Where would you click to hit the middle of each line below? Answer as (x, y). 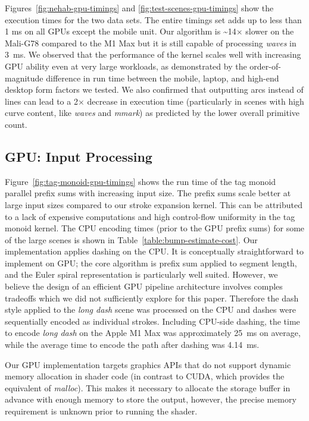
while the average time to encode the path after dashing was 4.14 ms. (132, 345)
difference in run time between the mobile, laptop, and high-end (163, 78)
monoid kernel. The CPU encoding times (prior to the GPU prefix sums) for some (155, 228)
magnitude (24, 78)
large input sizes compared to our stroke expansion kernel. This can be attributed (154, 204)
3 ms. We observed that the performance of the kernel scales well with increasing (153, 54)
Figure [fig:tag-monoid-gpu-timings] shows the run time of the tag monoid (141, 181)
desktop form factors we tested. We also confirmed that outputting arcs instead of (154, 89)
